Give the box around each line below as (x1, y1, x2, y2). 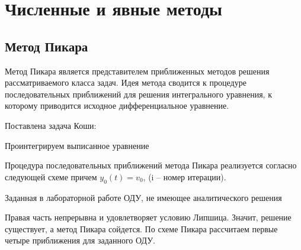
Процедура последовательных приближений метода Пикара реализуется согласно (5, 159, 297, 171)
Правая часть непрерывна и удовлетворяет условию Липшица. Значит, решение (5, 211, 292, 223)
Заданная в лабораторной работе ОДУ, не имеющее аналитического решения (5, 191, 282, 203)
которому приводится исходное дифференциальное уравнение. (5, 99, 229, 112)
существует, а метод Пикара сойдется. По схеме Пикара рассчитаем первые (5, 222, 278, 235)
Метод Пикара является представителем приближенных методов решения (5, 64, 270, 77)
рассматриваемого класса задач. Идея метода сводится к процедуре (5, 76, 246, 89)
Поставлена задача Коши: (5, 119, 97, 131)
